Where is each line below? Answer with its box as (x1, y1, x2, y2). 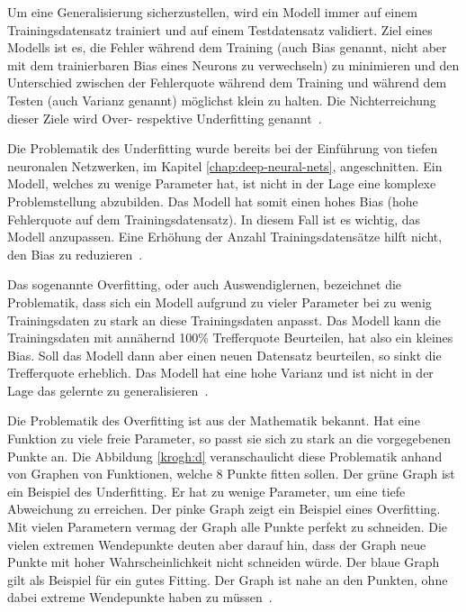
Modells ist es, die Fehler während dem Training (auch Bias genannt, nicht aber (7, 38, 447, 57)
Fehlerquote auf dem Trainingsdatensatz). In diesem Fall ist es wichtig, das (7, 209, 421, 228)
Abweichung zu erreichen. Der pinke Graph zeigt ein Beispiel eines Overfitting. (7, 499, 441, 518)
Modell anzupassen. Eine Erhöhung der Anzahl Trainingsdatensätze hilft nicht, (7, 227, 443, 246)
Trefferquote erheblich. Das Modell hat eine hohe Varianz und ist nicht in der (7, 363, 434, 382)
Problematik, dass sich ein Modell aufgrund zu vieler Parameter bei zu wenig (7, 292, 432, 311)
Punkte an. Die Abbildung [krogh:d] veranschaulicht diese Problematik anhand (7, 446, 443, 465)
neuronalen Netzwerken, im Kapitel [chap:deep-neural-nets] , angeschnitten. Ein (7, 156, 443, 175)
